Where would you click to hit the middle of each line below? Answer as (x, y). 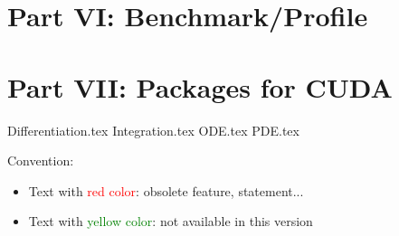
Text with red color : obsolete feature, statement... (166, 190)
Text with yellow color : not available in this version (171, 221)
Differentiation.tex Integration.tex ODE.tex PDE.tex (153, 130)
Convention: (41, 160)
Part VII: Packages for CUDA (200, 86)
